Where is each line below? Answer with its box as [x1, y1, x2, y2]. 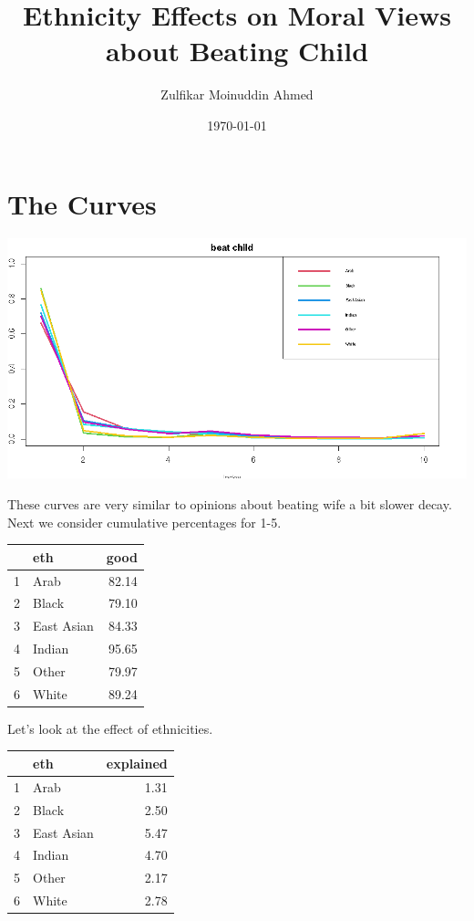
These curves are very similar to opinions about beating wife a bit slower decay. [7, 495, 452, 514]
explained [106, 753, 168, 772]
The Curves [7, 184, 157, 222]
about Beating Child [105, 32, 369, 69]
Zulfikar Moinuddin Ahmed [160, 85, 314, 104]
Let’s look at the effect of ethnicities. [7, 718, 213, 738]
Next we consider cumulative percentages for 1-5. [7, 512, 282, 531]
